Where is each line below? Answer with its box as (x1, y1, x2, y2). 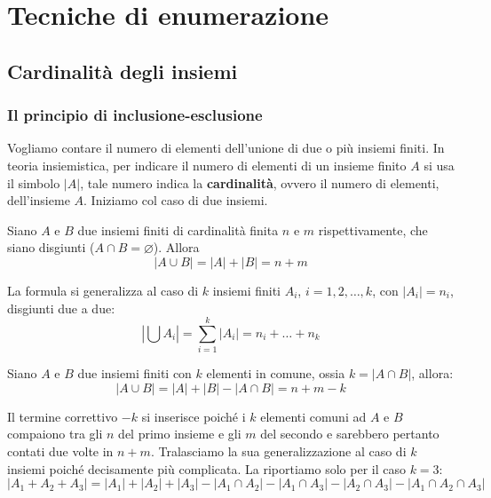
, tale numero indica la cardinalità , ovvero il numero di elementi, (80, 173, 440, 192)
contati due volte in (7, 442, 114, 461)
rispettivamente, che (318, 220, 428, 239)
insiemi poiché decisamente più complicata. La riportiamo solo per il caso (7, 459, 406, 478)
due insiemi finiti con (77, 364, 192, 383)
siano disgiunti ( (7, 238, 95, 257)
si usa (424, 155, 455, 174)
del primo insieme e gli (118, 424, 242, 443)
